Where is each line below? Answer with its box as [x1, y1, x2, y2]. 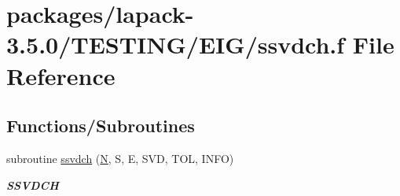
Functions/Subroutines [6, 113, 195, 138]
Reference [6, 59, 116, 91]
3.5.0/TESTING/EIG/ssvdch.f [6, 28, 345, 61]
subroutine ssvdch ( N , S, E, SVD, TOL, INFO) [6, 150, 234, 166]
